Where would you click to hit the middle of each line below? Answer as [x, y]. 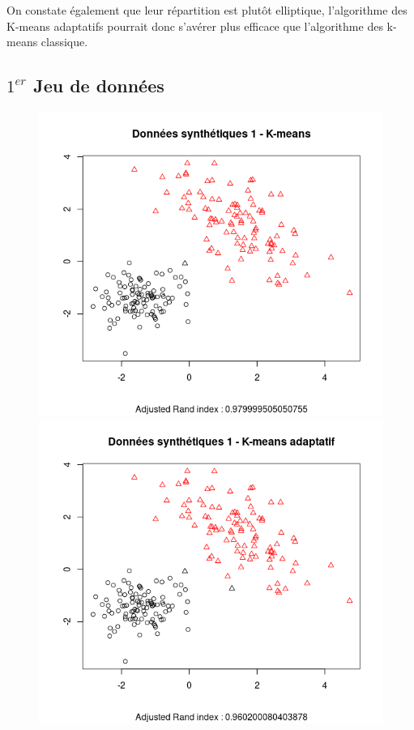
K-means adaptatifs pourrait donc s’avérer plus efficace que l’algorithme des [195, 26]
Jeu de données [99, 85]
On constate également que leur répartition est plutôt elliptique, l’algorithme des [207, 10]
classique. [64, 42]
